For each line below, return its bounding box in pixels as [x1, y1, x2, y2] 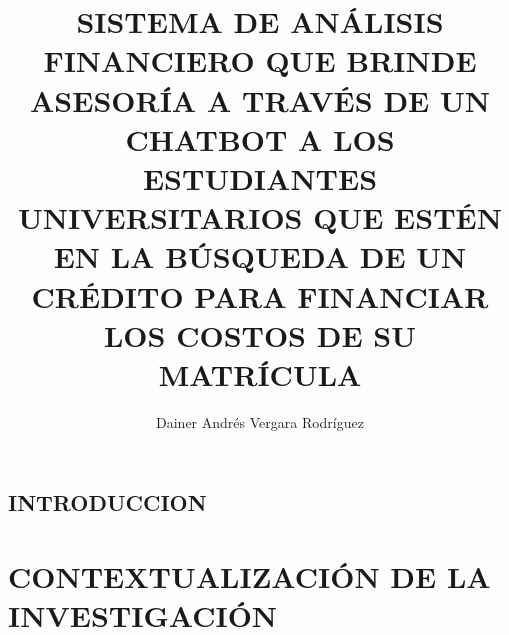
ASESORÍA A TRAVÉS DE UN [30, 79, 490, 120]
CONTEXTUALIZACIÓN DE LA [8, 555, 491, 596]
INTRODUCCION [8, 487, 207, 518]
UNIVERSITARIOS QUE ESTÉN [18, 197, 502, 238]
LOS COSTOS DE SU [103, 314, 416, 355]
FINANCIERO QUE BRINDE [43, 40, 477, 81]
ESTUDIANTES [142, 157, 378, 198]
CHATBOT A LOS [125, 118, 395, 159]
